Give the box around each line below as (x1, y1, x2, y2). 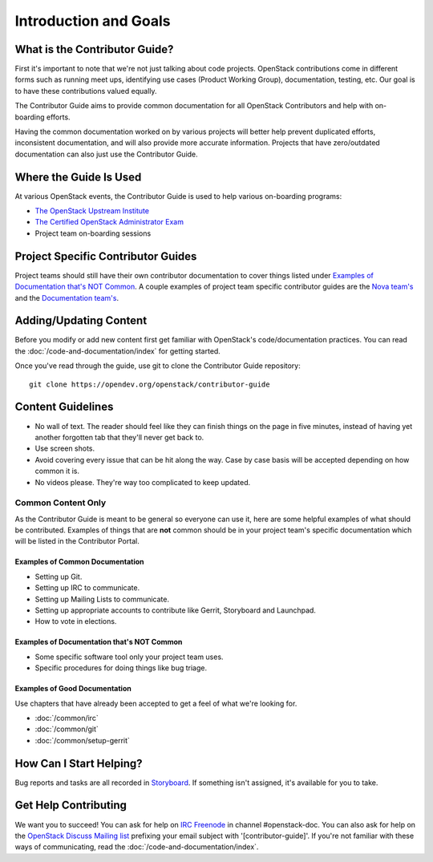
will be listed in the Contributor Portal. (14, 536, 140, 546)
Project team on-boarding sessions (34, 229, 152, 238)
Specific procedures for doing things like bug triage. (34, 663, 208, 673)
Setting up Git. (34, 572, 83, 581)
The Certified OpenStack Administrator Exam (34, 217, 184, 227)
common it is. (34, 466, 80, 476)
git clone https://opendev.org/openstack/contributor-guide (29, 379, 270, 389)
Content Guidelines (14, 400, 114, 414)
